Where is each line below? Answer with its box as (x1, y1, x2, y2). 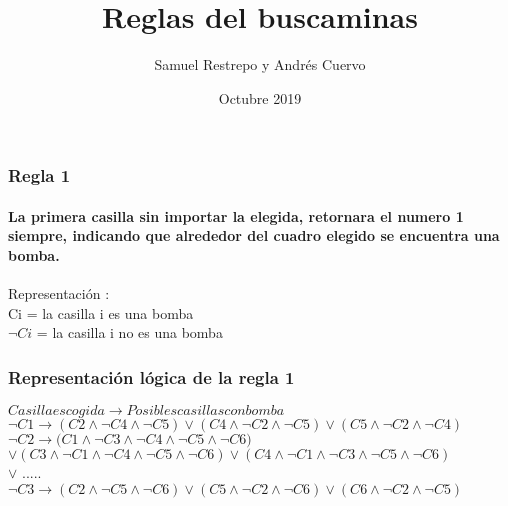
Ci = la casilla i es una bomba (8, 302, 194, 323)
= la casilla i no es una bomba (36, 322, 223, 343)
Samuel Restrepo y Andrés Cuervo (154, 54, 366, 75)
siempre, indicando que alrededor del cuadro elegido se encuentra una (8, 225, 500, 246)
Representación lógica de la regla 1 (8, 364, 295, 389)
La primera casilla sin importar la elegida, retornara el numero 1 (8, 205, 464, 226)
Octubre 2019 (218, 87, 302, 108)
